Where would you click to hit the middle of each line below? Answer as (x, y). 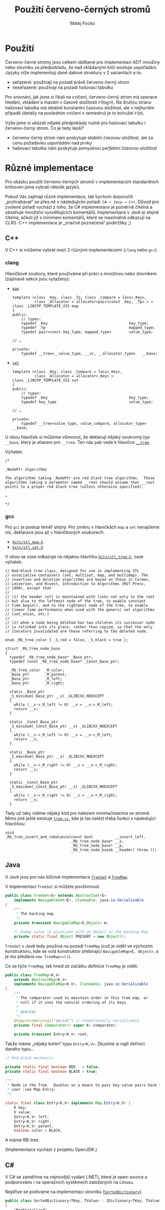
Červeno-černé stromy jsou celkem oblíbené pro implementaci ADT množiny (82, 62)
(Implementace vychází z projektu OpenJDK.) (51, 1150)
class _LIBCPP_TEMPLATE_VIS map (45, 306)
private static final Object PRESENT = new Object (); (70, 936)
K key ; (21, 1108)
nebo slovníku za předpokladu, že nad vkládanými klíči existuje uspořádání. (81, 67)
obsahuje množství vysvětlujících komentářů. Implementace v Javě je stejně (82, 212)
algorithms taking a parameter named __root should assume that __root (80, 482)
